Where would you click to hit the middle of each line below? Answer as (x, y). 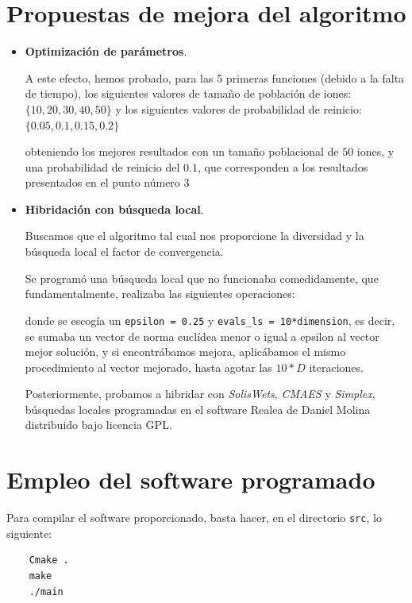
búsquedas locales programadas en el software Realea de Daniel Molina (198, 409)
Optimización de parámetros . (106, 51)
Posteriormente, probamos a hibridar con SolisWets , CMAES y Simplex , (200, 394)
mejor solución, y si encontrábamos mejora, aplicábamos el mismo (185, 352)
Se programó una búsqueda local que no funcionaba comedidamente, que (202, 278)
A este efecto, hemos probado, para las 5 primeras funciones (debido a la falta (215, 77)
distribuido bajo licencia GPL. (98, 425)
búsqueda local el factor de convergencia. (124, 251)
